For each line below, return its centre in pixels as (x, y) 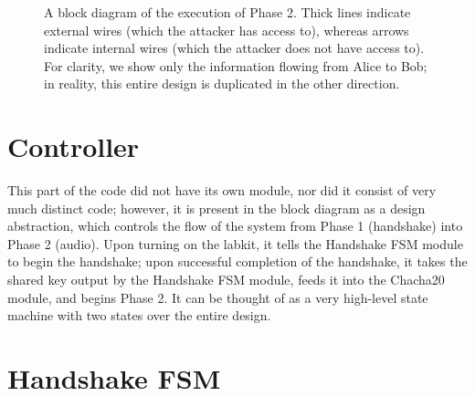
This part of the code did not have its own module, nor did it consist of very (222, 190)
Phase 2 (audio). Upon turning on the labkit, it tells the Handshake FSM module (235, 243)
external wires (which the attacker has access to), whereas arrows (227, 30)
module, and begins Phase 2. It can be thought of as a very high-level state (218, 297)
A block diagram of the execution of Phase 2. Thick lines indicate (227, 12)
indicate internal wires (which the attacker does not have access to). (234, 48)
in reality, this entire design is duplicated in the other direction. (222, 83)
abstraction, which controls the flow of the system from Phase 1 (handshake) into (235, 226)
